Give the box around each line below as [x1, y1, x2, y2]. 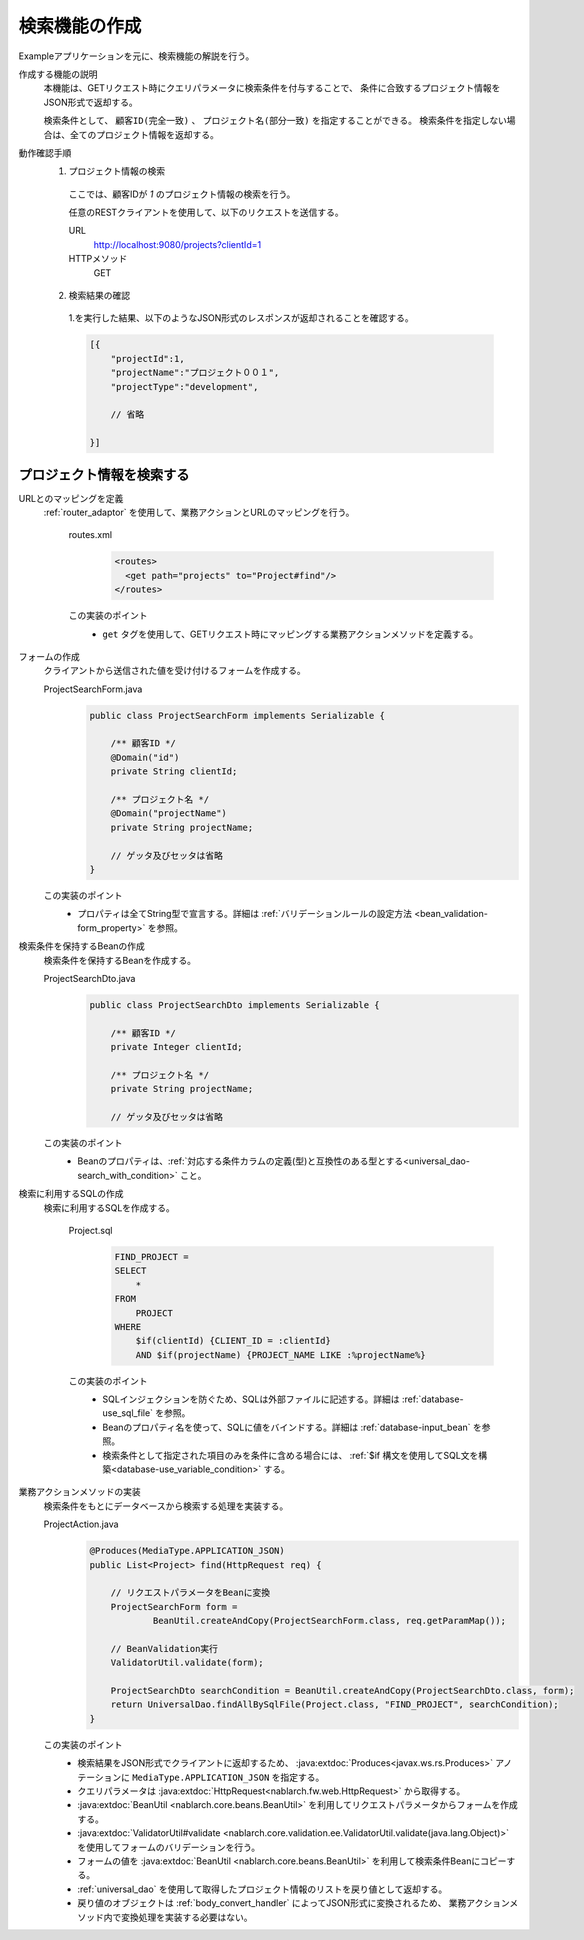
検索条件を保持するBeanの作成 [18, 940, 145, 952]
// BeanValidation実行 [110, 1643, 219, 1654]
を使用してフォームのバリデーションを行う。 [77, 1841, 261, 1853]
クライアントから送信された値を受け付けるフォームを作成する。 [43, 665, 307, 677]
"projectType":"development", [110, 381, 259, 392]
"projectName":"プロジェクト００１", [110, 367, 280, 379]
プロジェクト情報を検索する [18, 466, 190, 483]
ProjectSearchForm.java [43, 683, 143, 695]
